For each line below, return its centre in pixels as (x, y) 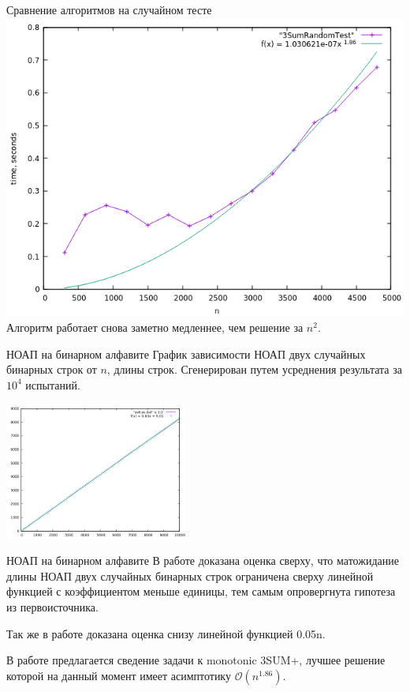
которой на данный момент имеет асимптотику (119, 675)
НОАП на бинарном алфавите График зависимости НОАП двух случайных (186, 354)
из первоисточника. (52, 607)
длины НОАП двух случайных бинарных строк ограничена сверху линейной (190, 575)
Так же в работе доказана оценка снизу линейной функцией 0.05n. (166, 633)
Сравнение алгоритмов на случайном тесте (109, 9)
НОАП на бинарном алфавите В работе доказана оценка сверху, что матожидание (203, 560)
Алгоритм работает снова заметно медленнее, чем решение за (155, 327)
